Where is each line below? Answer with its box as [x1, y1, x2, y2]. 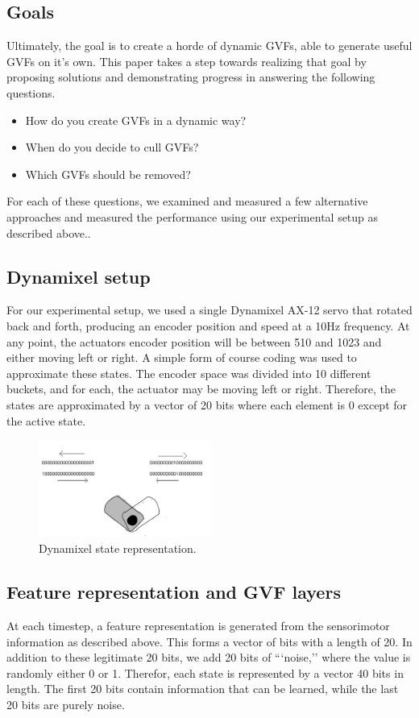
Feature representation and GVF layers [6, 579, 341, 604]
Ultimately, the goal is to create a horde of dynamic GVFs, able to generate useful [6, 37, 413, 54]
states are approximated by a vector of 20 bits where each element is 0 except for [6, 396, 408, 413]
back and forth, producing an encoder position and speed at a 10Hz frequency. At [6, 317, 410, 334]
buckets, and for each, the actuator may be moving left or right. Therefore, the [6, 380, 396, 397]
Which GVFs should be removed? [25, 165, 191, 182]
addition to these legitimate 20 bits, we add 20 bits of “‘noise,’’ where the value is [6, 649, 411, 666]
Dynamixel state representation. [39, 540, 197, 557]
